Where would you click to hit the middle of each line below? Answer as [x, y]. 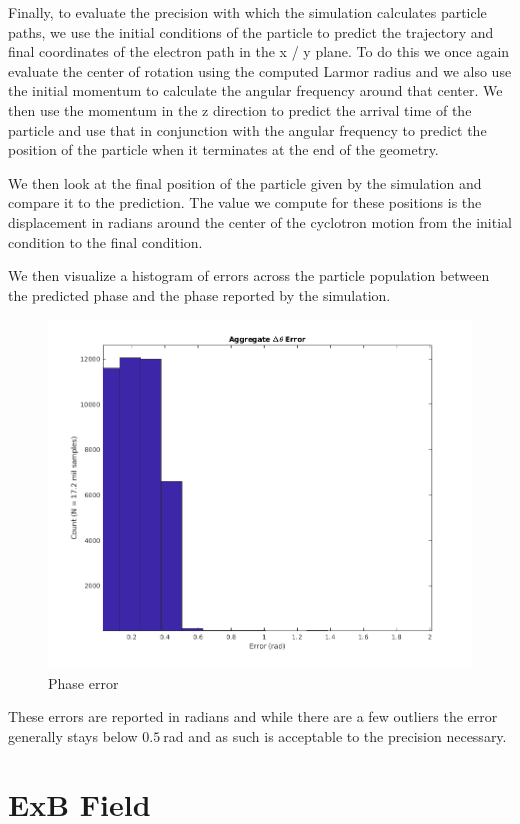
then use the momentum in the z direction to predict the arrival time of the [240, 109]
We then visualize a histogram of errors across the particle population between [249, 275]
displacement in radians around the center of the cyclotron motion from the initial [260, 221]
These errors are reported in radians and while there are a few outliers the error [253, 716]
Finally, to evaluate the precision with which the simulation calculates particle [247, 12]
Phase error [83, 682]
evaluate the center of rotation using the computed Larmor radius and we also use [260, 70]
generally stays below [73, 735]
